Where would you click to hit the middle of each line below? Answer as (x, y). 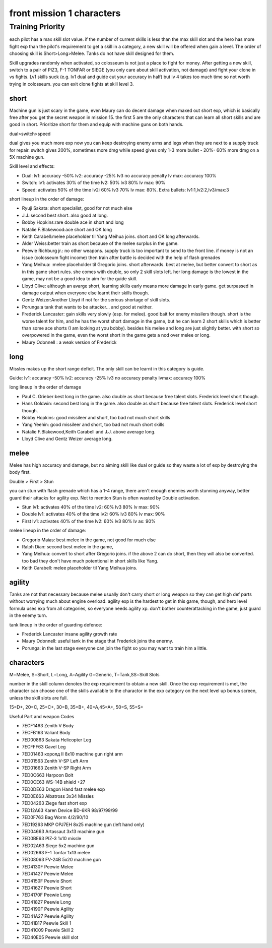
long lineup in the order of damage (45, 387)
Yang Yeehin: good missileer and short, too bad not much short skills (93, 425)
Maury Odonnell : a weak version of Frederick (69, 342)
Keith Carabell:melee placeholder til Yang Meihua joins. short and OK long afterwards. (111, 236)
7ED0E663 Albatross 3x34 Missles (58, 796)
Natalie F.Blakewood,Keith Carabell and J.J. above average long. (89, 431)
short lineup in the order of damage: (47, 199)
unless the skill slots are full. (39, 698)
